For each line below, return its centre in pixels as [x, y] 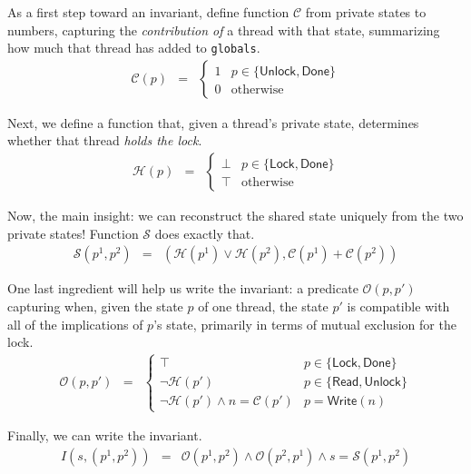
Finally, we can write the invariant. [105, 435]
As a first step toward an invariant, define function [148, 12]
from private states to [366, 12]
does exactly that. [205, 233]
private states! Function [73, 233]
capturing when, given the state [95, 306]
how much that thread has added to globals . [134, 48]
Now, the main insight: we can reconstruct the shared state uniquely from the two [235, 216]
